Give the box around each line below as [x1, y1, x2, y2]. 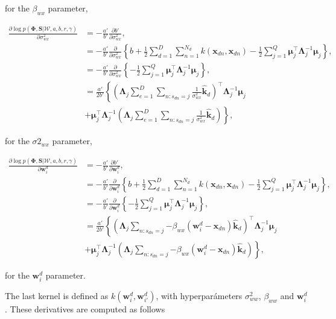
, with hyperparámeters [156, 289, 242, 302]
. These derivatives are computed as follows [5, 302, 165, 315]
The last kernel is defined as [5, 289, 109, 302]
